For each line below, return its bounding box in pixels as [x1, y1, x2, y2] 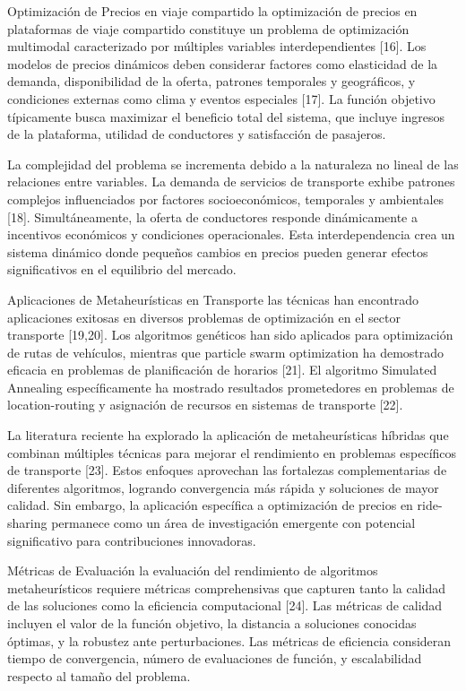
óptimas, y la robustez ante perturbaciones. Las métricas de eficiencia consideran [7, 631, 452, 650]
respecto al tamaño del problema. [7, 666, 191, 685]
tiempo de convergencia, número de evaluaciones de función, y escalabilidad [7, 649, 422, 668]
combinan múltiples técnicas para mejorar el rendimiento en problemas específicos [7, 443, 457, 462]
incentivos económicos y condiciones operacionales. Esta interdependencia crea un [7, 225, 455, 244]
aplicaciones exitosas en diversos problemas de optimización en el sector [7, 307, 401, 326]
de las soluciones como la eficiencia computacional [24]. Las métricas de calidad [7, 596, 443, 615]
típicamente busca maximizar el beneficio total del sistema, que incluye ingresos [7, 107, 445, 125]
